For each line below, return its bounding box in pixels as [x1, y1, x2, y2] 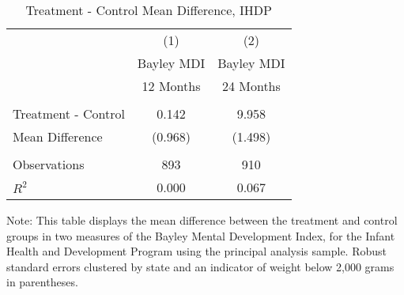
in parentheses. [6, 274, 78, 290]
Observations [13, 155, 85, 173]
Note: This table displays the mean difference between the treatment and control [6, 212, 398, 228]
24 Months [221, 77, 281, 95]
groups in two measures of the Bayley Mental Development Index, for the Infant [6, 227, 395, 244]
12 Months [142, 77, 201, 95]
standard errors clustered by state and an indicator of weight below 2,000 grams [6, 258, 395, 274]
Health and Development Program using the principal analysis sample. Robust [6, 243, 387, 259]
